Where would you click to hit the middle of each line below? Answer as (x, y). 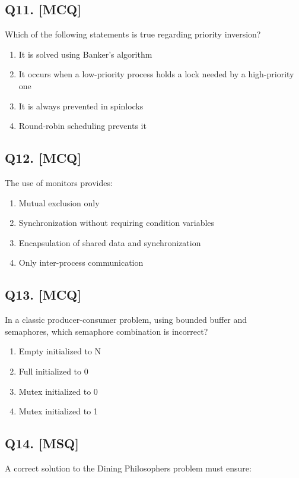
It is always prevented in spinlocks (81, 106)
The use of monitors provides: (59, 182)
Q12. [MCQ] (43, 158)
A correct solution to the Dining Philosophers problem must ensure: (128, 468)
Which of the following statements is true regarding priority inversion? (133, 34)
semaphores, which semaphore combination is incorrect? (106, 331)
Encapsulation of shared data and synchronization (110, 242)
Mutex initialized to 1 (58, 411)
